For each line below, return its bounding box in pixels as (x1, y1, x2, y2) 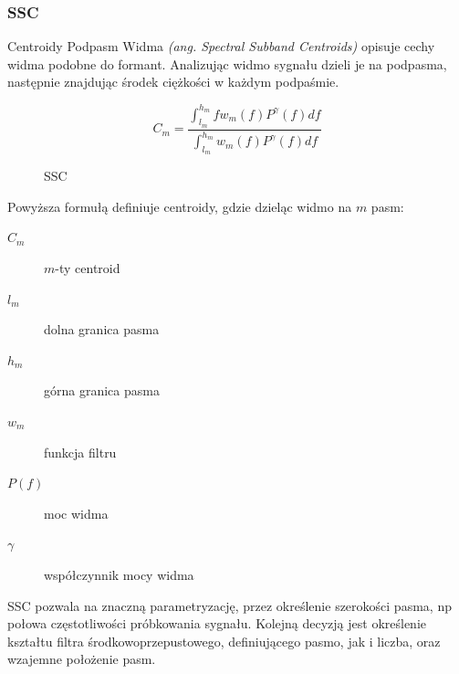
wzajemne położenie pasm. (7, 649, 156, 669)
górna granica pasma (44, 381, 160, 400)
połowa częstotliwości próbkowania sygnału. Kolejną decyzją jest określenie (7, 614, 427, 633)
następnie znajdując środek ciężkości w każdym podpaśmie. (7, 72, 339, 91)
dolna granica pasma (44, 320, 160, 339)
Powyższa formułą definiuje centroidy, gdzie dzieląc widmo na (7, 196, 352, 216)
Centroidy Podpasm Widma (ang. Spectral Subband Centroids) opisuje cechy (7, 37, 435, 56)
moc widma (44, 503, 109, 522)
